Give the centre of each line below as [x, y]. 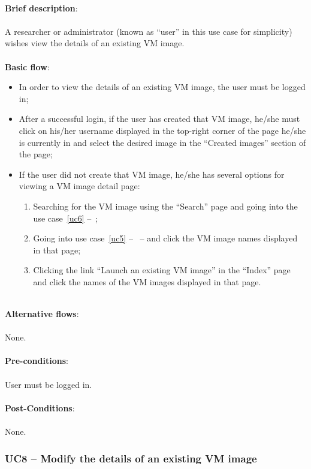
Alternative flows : [42, 314]
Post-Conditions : [40, 407]
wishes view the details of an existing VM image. [95, 43]
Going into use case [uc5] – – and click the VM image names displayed [165, 238]
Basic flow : [27, 66]
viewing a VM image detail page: [79, 186]
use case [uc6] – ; [66, 218]
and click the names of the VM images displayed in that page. [147, 281]
